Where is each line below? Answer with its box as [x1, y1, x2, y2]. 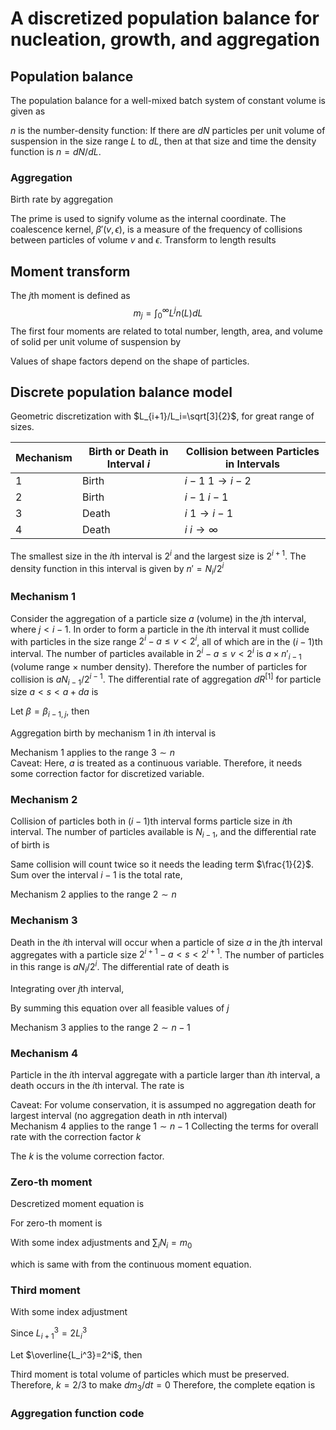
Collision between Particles [185, 445, 320, 459]
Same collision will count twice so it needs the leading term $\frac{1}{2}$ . [10, 858, 315, 871]
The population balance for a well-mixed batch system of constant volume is [10, 95, 327, 106]
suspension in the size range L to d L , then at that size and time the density [10, 135, 317, 147]
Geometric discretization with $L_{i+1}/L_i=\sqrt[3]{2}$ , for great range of [10, 410, 315, 422]
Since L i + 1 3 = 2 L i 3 [10, 1325, 88, 1341]
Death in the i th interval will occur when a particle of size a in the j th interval [10, 936, 323, 948]
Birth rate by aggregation [10, 193, 113, 206]
